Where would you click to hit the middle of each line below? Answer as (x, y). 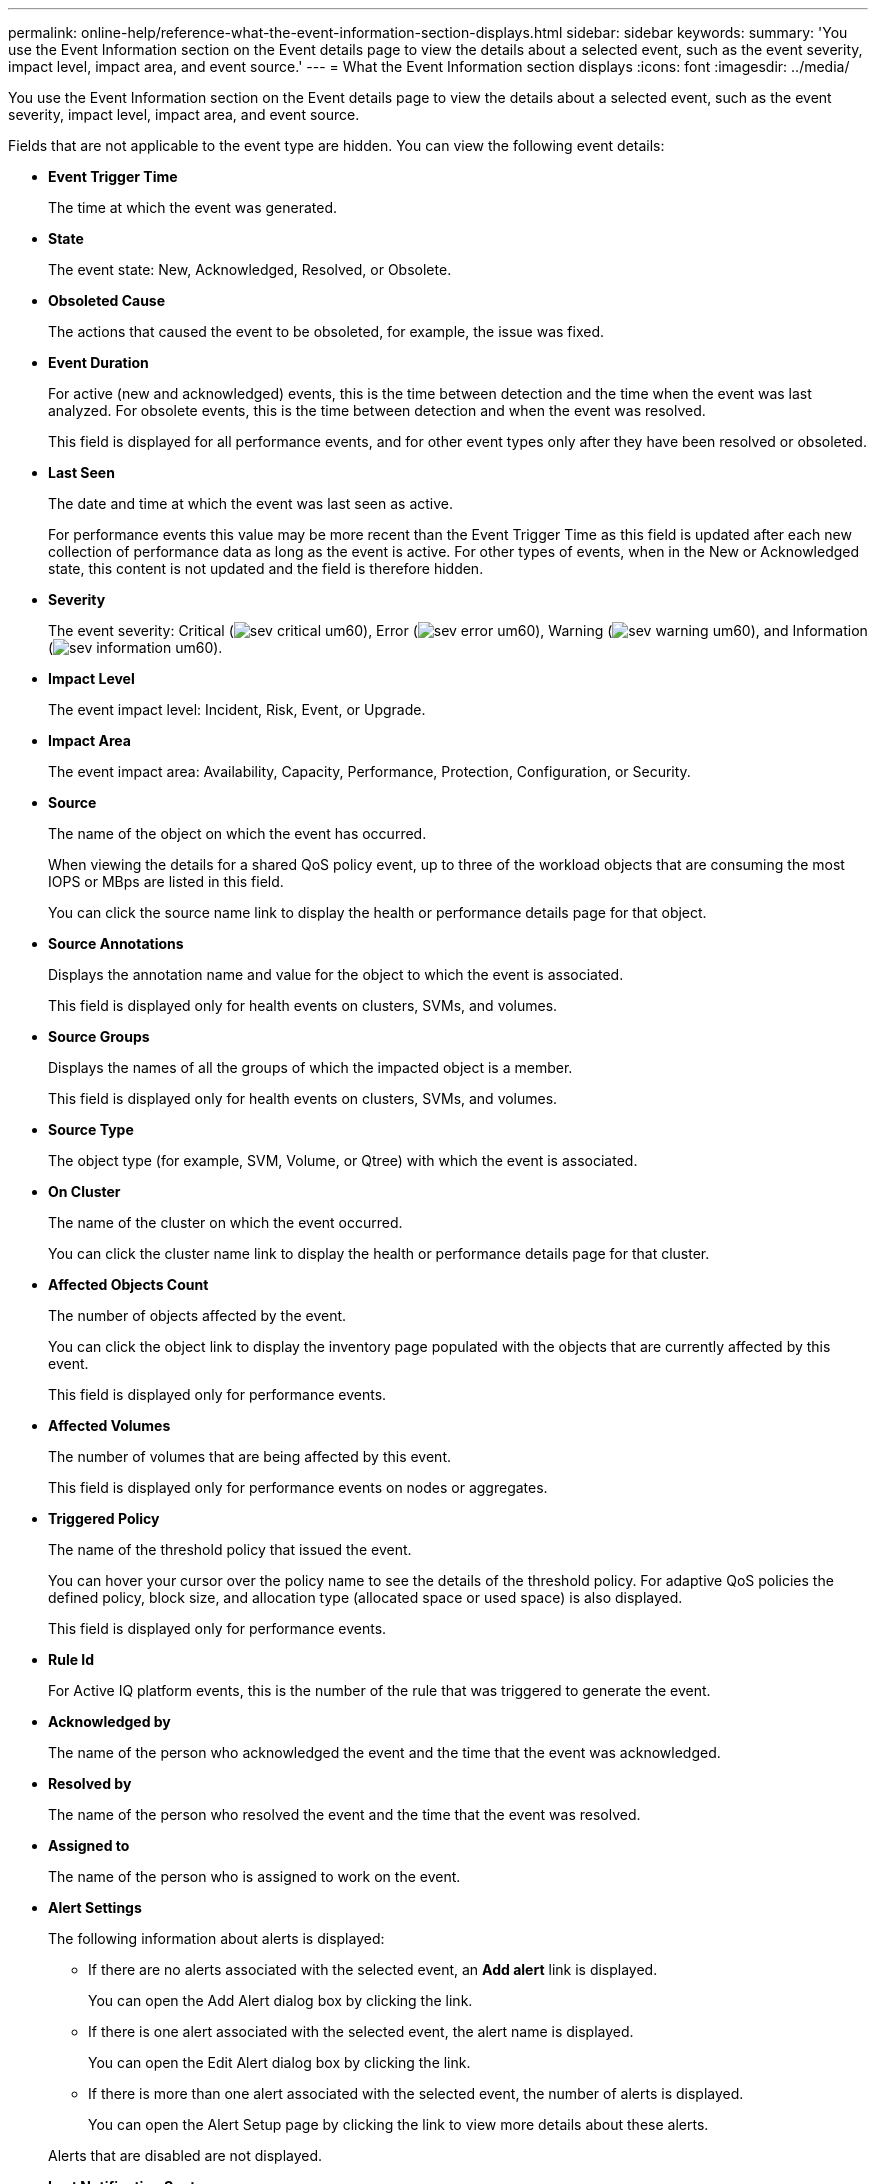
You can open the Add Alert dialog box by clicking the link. (280, 2000)
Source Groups (99, 1036)
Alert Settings (95, 1907)
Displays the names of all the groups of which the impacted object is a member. (310, 1067)
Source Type (91, 1129)
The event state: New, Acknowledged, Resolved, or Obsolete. (250, 269)
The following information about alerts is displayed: (216, 1938)
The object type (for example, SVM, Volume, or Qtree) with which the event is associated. (343, 1160)
